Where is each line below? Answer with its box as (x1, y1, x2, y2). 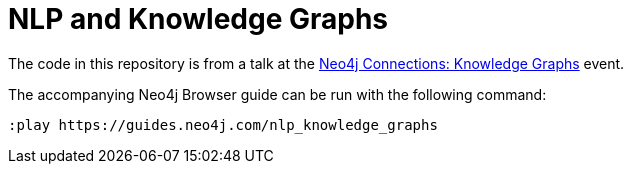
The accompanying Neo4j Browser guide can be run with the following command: (8, 85, 547, 103)
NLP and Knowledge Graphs (8, 2, 389, 36)
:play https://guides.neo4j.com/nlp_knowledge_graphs (8, 116, 438, 133)
